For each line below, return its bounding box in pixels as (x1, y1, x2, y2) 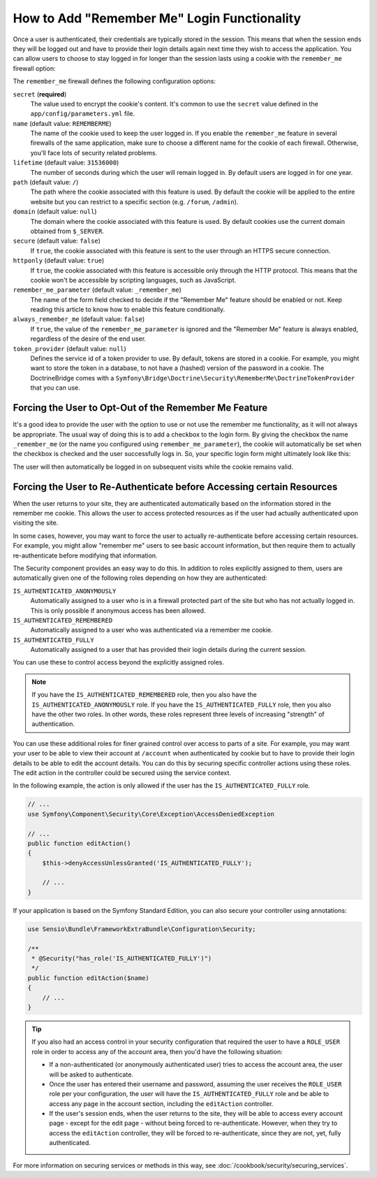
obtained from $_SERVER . (30, 227, 105, 235)
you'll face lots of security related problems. (30, 148, 157, 157)
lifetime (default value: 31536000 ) (13, 158, 119, 167)
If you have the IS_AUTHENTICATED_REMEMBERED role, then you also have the (31, 690, 258, 699)
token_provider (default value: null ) (13, 344, 127, 353)
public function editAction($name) (27, 974, 149, 982)
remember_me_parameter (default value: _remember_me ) (13, 285, 182, 294)
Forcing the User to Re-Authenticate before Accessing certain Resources (13, 481, 338, 492)
